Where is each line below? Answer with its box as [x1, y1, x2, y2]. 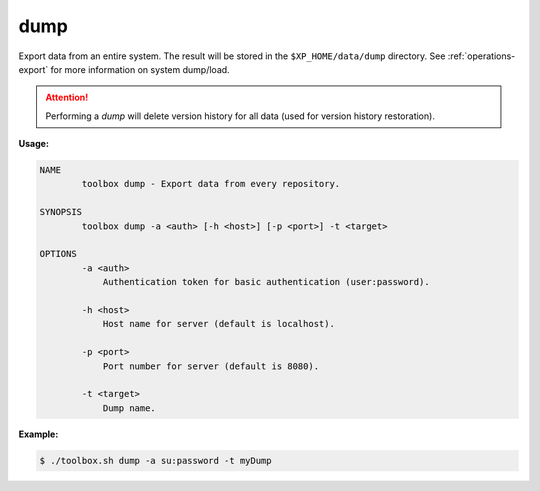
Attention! [45, 91, 89, 104]
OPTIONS [39, 248, 77, 260]
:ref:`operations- [447, 50, 516, 62]
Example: [18, 428, 59, 440]
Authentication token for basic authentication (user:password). [102, 276, 430, 288]
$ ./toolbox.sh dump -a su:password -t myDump [39, 455, 272, 466]
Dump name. [102, 402, 157, 414]
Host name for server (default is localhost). [102, 318, 335, 330]
